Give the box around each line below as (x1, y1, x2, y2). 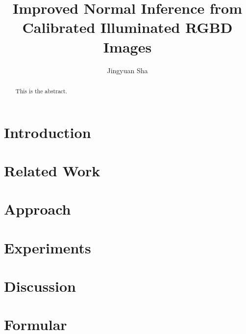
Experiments (4, 237, 91, 257)
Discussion (4, 276, 76, 296)
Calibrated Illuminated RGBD (22, 17, 233, 37)
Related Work (4, 160, 100, 180)
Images (103, 36, 152, 56)
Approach (4, 199, 71, 219)
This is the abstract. (15, 86, 68, 95)
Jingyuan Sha (107, 65, 148, 75)
